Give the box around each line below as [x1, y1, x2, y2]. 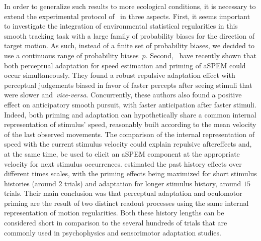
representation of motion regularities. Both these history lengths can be [4, 207, 224, 218]
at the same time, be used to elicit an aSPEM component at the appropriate [4, 148, 240, 159]
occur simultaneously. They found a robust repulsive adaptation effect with [4, 70, 235, 80]
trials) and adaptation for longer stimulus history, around [64, 178, 241, 188]
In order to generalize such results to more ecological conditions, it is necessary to [4, 1, 256, 11]
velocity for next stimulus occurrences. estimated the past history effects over [4, 158, 242, 169]
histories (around [4, 178, 56, 188]
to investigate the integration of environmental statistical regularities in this [4, 21, 238, 31]
